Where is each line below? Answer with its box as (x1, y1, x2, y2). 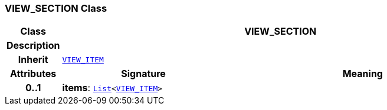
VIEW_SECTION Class (5, 2, 107, 14)
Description (6, 39, 60, 52)
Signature (121, 68, 166, 80)
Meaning (342, 68, 383, 80)
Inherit (18, 54, 48, 66)
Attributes (10, 68, 57, 80)
